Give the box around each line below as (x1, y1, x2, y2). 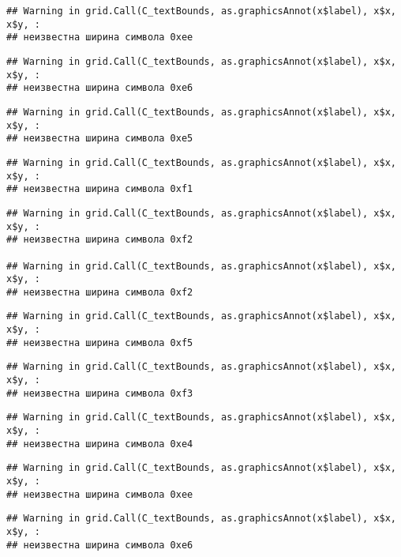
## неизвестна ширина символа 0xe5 (6, 133, 193, 145)
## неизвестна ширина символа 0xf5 (6, 337, 193, 348)
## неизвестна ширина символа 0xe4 (6, 438, 193, 450)
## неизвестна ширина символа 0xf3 (6, 387, 193, 399)
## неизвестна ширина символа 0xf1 (6, 183, 193, 195)
